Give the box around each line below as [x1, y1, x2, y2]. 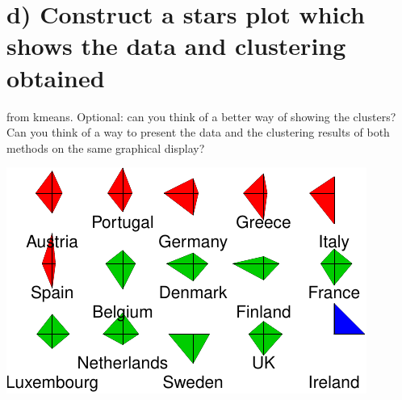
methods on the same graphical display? [6, 139, 205, 156]
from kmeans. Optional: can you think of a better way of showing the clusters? [6, 107, 396, 124]
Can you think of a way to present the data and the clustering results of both [6, 124, 390, 141]
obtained [6, 61, 105, 94]
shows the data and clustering [6, 29, 346, 62]
